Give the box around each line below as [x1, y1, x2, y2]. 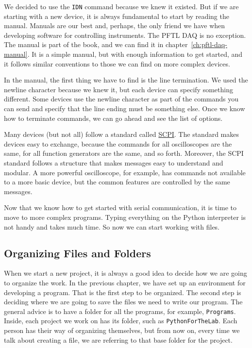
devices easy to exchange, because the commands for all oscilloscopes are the [4, 138, 232, 149]
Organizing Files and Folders [4, 245, 151, 260]
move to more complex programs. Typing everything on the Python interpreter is [4, 212, 246, 222]
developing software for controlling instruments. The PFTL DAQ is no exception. [4, 30, 246, 40]
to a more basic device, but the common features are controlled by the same [4, 177, 230, 187]
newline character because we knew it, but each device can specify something [4, 84, 233, 94]
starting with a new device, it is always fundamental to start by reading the [4, 11, 229, 21]
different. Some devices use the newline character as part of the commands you [4, 94, 239, 104]
